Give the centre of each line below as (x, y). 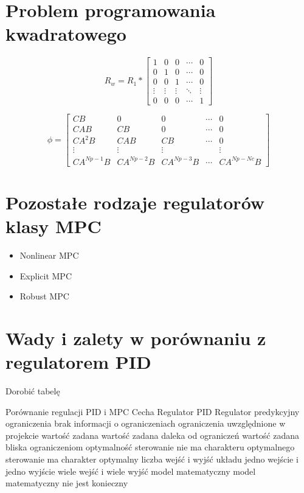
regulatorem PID (78, 362)
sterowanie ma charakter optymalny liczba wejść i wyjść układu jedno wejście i (152, 459)
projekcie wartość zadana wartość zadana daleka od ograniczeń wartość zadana (152, 435)
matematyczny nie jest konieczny (67, 483)
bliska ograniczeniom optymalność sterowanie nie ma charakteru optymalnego (150, 447)
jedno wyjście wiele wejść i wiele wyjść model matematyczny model (131, 471)
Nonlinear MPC (49, 255)
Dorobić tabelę (33, 391)
